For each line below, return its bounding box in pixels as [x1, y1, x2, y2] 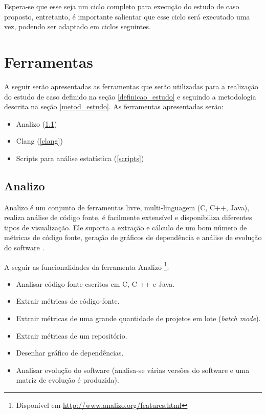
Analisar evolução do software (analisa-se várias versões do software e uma [16, 364, 250, 375]
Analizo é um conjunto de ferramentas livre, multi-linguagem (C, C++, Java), [4, 202, 250, 212]
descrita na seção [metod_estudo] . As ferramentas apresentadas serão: [4, 101, 224, 112]
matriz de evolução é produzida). [16, 374, 119, 385]
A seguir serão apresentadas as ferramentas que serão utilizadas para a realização [4, 81, 258, 91]
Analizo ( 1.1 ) [16, 118, 57, 129]
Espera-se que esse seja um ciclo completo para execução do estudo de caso [4, 1, 239, 11]
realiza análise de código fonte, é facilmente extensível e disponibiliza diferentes [4, 212, 252, 223]
